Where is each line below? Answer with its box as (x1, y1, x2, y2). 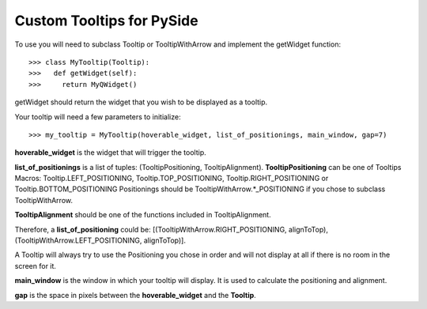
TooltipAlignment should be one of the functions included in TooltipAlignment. (14, 210, 272, 220)
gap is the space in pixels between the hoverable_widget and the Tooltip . (14, 290, 256, 300)
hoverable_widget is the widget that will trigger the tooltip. (14, 148, 207, 157)
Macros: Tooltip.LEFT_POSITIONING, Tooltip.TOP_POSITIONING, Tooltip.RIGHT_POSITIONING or (14, 174, 329, 183)
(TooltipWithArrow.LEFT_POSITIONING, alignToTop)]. (14, 236, 186, 245)
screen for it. (14, 261, 57, 270)
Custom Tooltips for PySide (14, 12, 198, 29)
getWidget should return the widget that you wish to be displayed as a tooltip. (14, 97, 268, 107)
